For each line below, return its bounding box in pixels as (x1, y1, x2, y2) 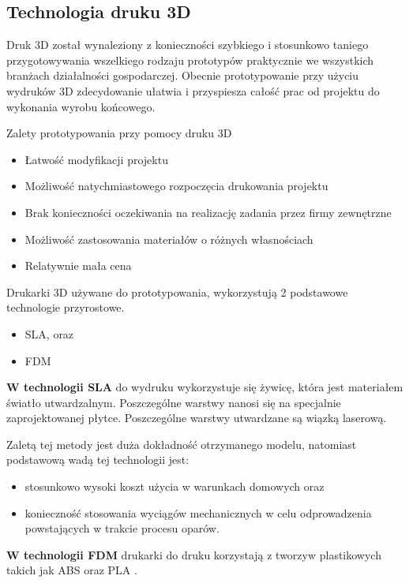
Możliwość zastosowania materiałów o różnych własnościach (24, 230, 313, 247)
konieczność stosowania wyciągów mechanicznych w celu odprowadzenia (24, 504, 372, 521)
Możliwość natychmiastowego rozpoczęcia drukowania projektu (24, 178, 328, 194)
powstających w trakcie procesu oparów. (24, 520, 220, 536)
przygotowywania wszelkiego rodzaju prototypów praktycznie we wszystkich (6, 51, 374, 68)
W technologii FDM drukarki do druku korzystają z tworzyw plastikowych (6, 546, 381, 562)
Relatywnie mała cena (24, 257, 132, 274)
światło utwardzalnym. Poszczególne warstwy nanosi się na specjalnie (6, 394, 341, 410)
